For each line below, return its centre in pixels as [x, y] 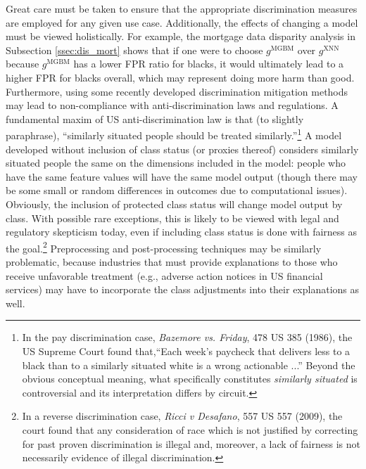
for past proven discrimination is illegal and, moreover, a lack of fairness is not [191, 443]
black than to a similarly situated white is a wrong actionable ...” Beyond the [189, 365]
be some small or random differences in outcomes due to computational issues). [177, 190]
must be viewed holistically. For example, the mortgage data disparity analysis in [181, 36]
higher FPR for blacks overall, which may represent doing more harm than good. [180, 77]
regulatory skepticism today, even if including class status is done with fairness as [182, 232]
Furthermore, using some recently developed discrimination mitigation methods [177, 91]
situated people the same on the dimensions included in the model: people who [176, 163]
